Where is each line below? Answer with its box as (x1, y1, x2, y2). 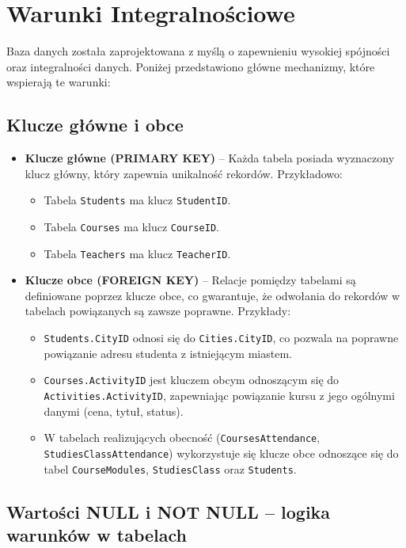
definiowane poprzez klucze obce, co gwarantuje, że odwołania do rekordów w (25, 287, 400, 303)
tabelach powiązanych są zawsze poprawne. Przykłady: (25, 303, 291, 319)
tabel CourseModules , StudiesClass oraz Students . (44, 460, 297, 477)
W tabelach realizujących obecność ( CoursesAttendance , (44, 429, 321, 446)
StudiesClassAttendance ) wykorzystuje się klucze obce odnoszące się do (44, 444, 399, 461)
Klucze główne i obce (6, 112, 184, 137)
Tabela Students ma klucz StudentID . (44, 192, 231, 208)
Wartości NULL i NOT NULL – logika (6, 499, 331, 523)
